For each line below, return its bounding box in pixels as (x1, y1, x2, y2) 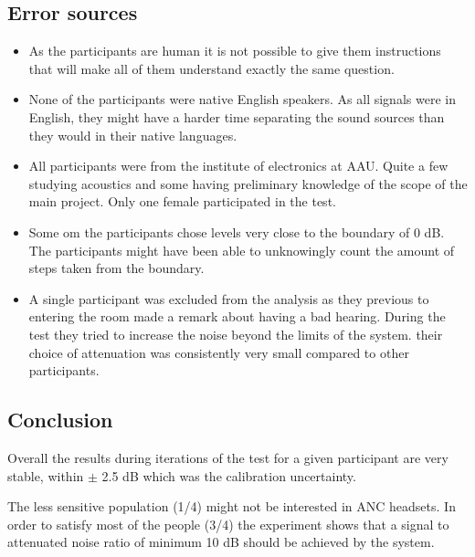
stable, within (7, 466, 84, 485)
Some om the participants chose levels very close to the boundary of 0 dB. (28, 222, 445, 241)
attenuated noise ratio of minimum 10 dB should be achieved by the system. (7, 532, 435, 552)
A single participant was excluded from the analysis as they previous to (28, 289, 429, 308)
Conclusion (7, 405, 113, 434)
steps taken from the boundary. (28, 258, 205, 278)
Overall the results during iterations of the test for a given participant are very (7, 447, 449, 467)
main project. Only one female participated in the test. (28, 192, 336, 211)
